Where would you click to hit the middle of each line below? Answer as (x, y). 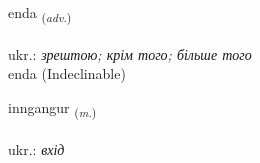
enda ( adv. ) (40, 13)
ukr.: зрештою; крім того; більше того (130, 53)
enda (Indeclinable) (67, 73)
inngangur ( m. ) (52, 108)
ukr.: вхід (36, 148)
